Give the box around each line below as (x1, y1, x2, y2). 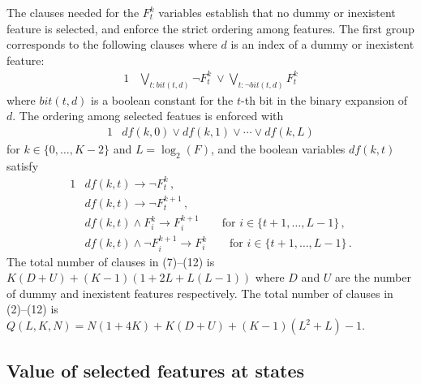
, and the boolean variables (210, 140, 346, 157)
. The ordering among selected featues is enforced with (12, 107, 284, 124)
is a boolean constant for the (91, 91, 234, 108)
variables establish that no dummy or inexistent (158, 4, 396, 20)
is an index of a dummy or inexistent (230, 36, 415, 53)
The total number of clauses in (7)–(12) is (6, 252, 215, 270)
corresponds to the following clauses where (6, 36, 217, 53)
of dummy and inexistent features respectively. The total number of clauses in (6, 284, 393, 301)
